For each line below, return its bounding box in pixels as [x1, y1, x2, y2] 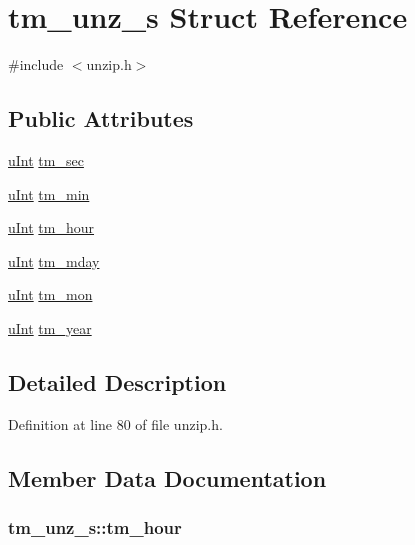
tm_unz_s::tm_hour [8, 514, 182, 539]
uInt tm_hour [8, 217, 95, 238]
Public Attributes [8, 103, 194, 134]
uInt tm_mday [8, 250, 100, 271]
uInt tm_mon [8, 284, 93, 305]
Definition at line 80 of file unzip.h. [8, 413, 223, 434]
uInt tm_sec [8, 149, 84, 170]
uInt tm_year [8, 317, 92, 338]
